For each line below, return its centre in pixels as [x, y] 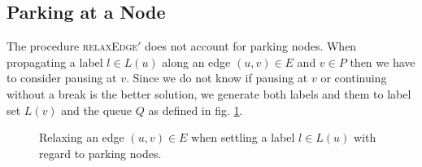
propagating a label [55, 62]
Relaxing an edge [82, 137]
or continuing [354, 78]
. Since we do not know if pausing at [217, 78]
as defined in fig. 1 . [196, 110]
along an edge [196, 62]
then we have [383, 62]
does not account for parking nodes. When [251, 46]
